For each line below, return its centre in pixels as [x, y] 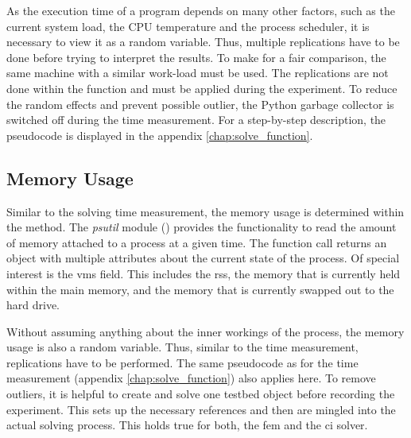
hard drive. [33, 305]
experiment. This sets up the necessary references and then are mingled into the [201, 409]
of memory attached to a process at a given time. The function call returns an [197, 242]
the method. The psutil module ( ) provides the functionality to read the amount [202, 227]
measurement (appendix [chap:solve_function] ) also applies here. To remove [191, 378]
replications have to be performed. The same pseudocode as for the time [182, 362]
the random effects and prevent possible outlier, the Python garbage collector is [200, 104]
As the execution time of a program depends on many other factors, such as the [201, 10]
